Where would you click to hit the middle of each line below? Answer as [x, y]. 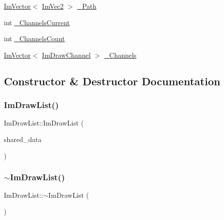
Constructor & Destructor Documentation [112, 81]
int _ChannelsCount [34, 39]
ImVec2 [53, 6]
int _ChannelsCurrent [37, 22]
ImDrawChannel [66, 55]
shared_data [23, 139]
